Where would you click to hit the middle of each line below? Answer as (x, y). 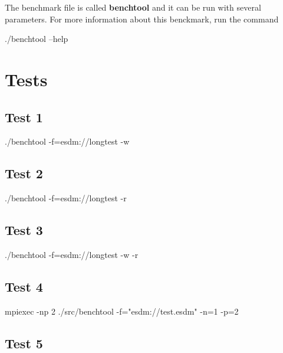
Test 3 (24, 230)
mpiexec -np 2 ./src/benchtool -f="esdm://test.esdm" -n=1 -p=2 (122, 311)
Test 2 (24, 173)
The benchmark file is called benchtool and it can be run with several (133, 7)
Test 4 (24, 286)
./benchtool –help (37, 39)
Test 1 (24, 117)
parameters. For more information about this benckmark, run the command (142, 19)
